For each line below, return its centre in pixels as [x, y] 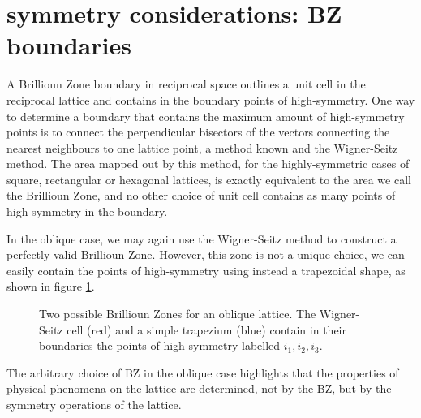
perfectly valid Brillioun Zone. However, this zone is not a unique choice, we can [206, 254]
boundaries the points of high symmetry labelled [160, 345]
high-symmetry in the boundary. [87, 211]
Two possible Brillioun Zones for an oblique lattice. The [178, 314]
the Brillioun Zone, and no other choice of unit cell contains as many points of [201, 195]
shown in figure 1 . [51, 286]
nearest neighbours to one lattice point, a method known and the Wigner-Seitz [202, 147]
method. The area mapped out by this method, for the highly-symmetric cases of [208, 164]
